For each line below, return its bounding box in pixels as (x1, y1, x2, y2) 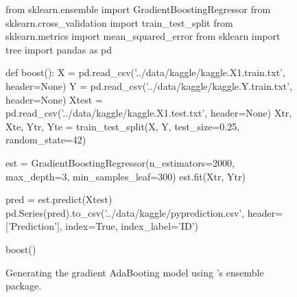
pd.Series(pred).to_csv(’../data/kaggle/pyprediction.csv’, (5, 205, 245, 219)
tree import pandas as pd (5, 42, 112, 56)
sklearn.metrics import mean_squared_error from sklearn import (5, 29, 281, 43)
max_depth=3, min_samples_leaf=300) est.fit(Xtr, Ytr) (5, 169, 246, 183)
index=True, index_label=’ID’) (65, 219, 198, 233)
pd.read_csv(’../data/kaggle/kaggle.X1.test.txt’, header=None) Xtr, (5, 106, 292, 120)
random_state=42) (5, 132, 86, 147)
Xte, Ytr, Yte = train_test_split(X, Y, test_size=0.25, (5, 119, 240, 133)
